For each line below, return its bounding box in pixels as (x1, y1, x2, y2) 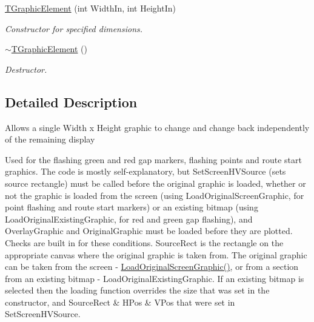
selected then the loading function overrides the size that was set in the (5, 284, 270, 297)
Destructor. (5, 62, 47, 75)
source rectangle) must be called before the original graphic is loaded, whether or (5, 176, 306, 189)
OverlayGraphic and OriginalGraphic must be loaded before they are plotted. (5, 224, 293, 237)
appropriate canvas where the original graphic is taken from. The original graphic (5, 248, 307, 261)
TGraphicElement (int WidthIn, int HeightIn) (5, 2, 176, 14)
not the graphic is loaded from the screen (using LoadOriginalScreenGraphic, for (5, 189, 304, 201)
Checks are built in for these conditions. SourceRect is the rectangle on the (5, 236, 284, 249)
